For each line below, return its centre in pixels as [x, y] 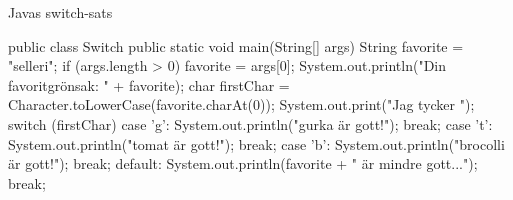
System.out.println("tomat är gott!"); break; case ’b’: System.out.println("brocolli [256, 143]
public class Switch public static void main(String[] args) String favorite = [236, 45]
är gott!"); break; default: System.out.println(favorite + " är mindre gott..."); [243, 163]
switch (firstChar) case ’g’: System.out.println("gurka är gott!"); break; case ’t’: [250, 123]
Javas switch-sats [60, 12]
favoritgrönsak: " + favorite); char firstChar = [149, 84]
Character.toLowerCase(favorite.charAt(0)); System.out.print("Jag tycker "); [241, 104]
